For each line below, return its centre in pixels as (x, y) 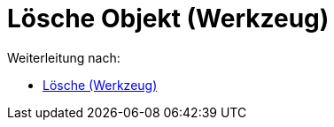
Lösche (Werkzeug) (100, 85)
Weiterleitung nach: (64, 57)
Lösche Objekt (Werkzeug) (168, 19)
